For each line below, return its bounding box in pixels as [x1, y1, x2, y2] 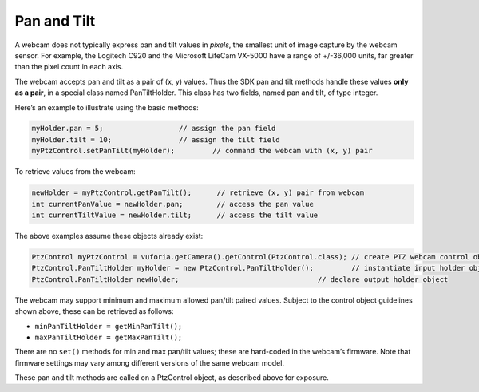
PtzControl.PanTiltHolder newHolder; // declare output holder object [31, 275, 449, 283]
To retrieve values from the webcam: [14, 167, 136, 176]
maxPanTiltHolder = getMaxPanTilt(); [34, 332, 183, 342]
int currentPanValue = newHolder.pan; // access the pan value [31, 200, 315, 208]
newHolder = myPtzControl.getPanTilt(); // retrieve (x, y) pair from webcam [31, 188, 365, 197]
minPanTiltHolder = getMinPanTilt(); [34, 322, 183, 331]
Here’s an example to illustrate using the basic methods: [14, 102, 199, 112]
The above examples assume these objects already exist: [14, 232, 204, 240]
